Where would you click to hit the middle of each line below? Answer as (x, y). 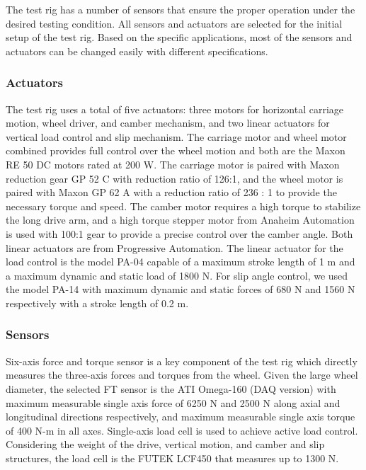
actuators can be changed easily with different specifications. (137, 51)
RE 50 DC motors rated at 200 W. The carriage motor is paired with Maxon (173, 164)
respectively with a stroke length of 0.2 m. (97, 303)
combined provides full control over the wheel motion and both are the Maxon (176, 150)
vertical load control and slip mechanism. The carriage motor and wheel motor (176, 136)
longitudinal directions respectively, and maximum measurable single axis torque (181, 417)
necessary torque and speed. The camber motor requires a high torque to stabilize (183, 206)
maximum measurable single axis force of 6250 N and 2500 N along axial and (173, 402)
